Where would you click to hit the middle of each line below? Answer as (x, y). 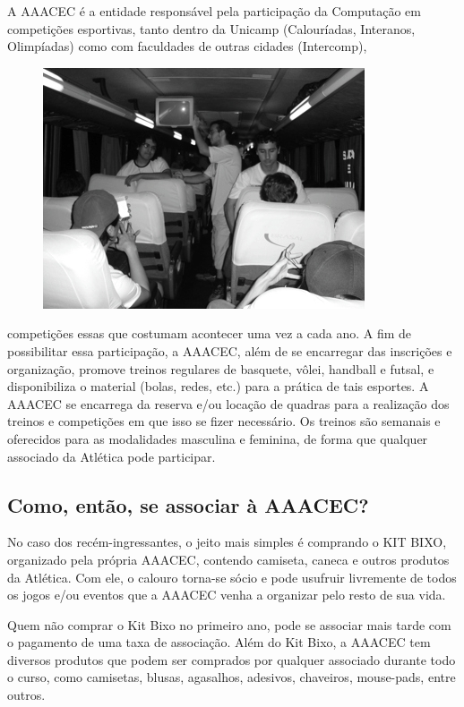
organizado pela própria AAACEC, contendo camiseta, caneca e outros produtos (228, 559)
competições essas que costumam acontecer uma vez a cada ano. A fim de (210, 333)
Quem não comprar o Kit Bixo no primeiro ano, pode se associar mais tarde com (229, 624)
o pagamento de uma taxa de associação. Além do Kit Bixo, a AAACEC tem (219, 642)
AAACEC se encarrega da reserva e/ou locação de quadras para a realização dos (228, 403)
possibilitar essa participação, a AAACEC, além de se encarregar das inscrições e (230, 350)
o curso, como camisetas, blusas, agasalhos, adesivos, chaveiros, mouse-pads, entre (232, 677)
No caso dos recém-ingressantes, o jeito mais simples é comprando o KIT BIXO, (227, 542)
